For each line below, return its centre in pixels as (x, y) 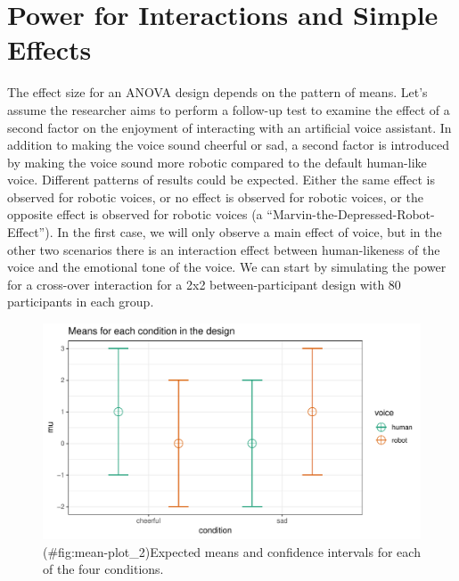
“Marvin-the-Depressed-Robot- (351, 214)
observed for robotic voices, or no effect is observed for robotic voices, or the (215, 196)
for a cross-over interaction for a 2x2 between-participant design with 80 (204, 284)
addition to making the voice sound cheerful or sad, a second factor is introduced (228, 145)
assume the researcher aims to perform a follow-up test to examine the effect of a (229, 109)
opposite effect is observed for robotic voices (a (135, 214)
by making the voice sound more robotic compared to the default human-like (217, 162)
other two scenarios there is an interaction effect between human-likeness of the (224, 249)
